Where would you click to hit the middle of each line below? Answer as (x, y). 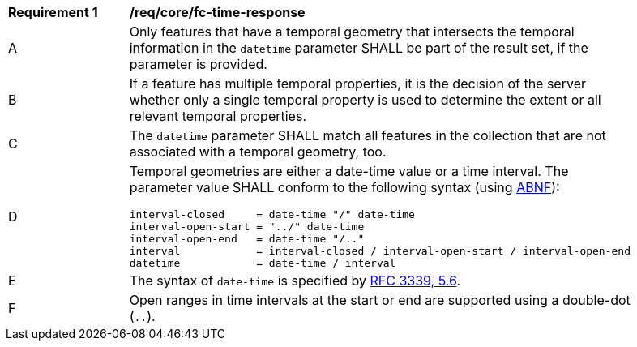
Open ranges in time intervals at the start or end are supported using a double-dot (380, 300)
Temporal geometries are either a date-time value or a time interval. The (349, 171)
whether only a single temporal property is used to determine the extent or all (365, 100)
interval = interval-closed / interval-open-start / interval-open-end (380, 251)
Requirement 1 (53, 12)
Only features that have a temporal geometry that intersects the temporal (352, 32)
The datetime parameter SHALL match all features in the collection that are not (368, 135)
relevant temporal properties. (218, 116)
